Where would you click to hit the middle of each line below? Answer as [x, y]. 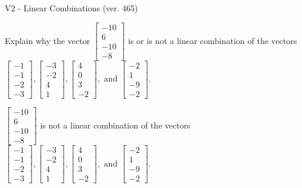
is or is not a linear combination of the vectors [213, 40]
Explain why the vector [47, 40]
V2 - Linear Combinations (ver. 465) [71, 8]
